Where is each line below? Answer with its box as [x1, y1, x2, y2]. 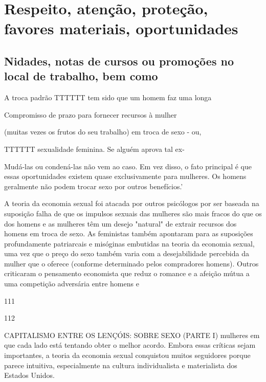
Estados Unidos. [4, 370, 55, 380]
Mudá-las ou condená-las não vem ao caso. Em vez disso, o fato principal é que [4, 161, 252, 171]
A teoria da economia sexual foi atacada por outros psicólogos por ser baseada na [4, 198, 259, 209]
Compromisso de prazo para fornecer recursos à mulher [4, 109, 177, 120]
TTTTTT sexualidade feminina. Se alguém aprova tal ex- [4, 143, 185, 154]
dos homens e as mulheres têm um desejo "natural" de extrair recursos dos [4, 218, 237, 229]
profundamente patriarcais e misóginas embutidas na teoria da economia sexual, [4, 238, 255, 249]
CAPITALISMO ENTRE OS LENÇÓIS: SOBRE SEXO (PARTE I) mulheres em [4, 329, 260, 340]
